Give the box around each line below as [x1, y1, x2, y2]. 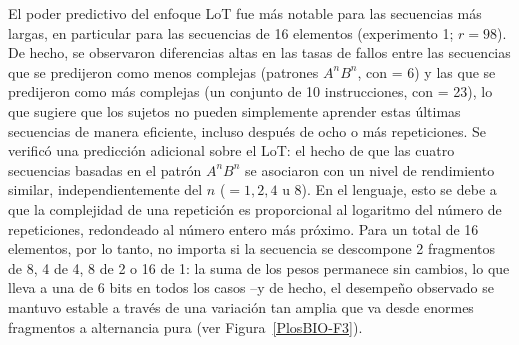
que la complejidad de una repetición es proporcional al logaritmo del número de [8, 198, 502, 219]
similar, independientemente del [8, 179, 203, 200]
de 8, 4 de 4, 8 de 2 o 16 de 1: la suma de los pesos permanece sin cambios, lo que [8, 257, 510, 278]
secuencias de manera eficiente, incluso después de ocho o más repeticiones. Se [8, 120, 487, 141]
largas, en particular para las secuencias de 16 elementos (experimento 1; [8, 22, 454, 43]
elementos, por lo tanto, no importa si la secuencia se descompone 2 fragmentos [8, 238, 496, 259]
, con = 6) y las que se [357, 61, 496, 82]
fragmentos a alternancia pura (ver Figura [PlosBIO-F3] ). [8, 316, 363, 337]
